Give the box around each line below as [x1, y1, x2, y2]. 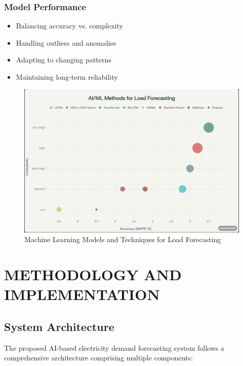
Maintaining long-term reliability [16, 72, 118, 82]
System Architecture [4, 318, 114, 334]
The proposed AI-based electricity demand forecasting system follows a [4, 342, 224, 353]
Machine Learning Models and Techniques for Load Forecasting [24, 234, 221, 245]
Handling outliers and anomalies [16, 37, 116, 48]
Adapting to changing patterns [16, 54, 111, 65]
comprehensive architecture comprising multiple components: [4, 352, 193, 363]
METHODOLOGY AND [4, 263, 182, 284]
